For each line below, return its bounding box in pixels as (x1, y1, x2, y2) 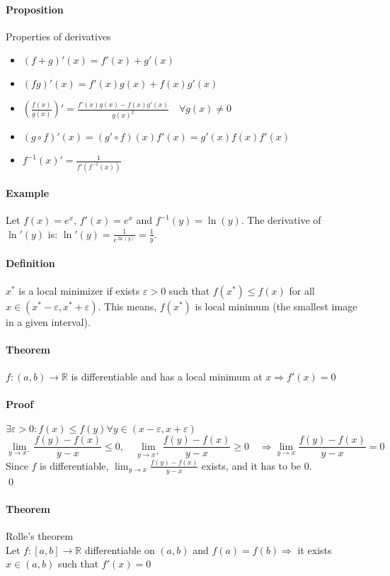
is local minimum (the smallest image (195, 298, 357, 313)
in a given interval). (6, 314, 91, 329)
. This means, (98, 298, 157, 313)
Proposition (6, 1, 64, 16)
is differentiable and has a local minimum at (71, 368, 263, 383)
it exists (297, 542, 332, 557)
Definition (6, 256, 55, 271)
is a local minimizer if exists (18, 283, 140, 298)
